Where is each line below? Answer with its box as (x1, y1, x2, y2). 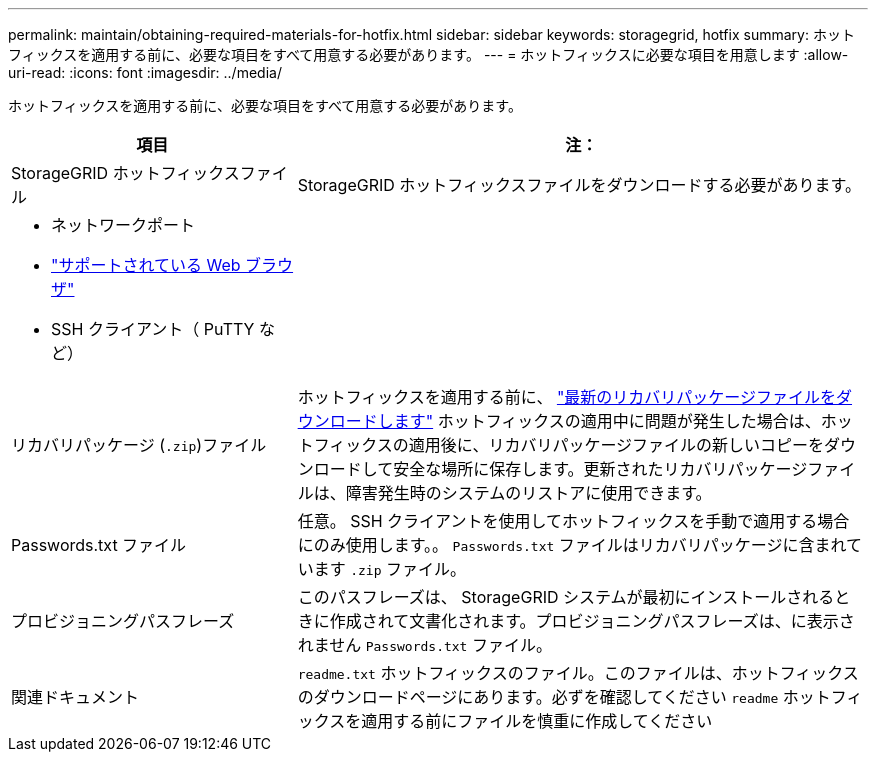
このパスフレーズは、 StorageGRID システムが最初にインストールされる (297, 587, 835, 607)
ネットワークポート (51, 215, 196, 235)
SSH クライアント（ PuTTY (51, 319, 255, 339)
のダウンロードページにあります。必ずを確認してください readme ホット (297, 687, 831, 707)
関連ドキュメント (11, 687, 140, 707)
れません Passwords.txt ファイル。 (297, 635, 552, 655)
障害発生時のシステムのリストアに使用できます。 (345, 483, 712, 503)
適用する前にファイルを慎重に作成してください (361, 711, 713, 731)
